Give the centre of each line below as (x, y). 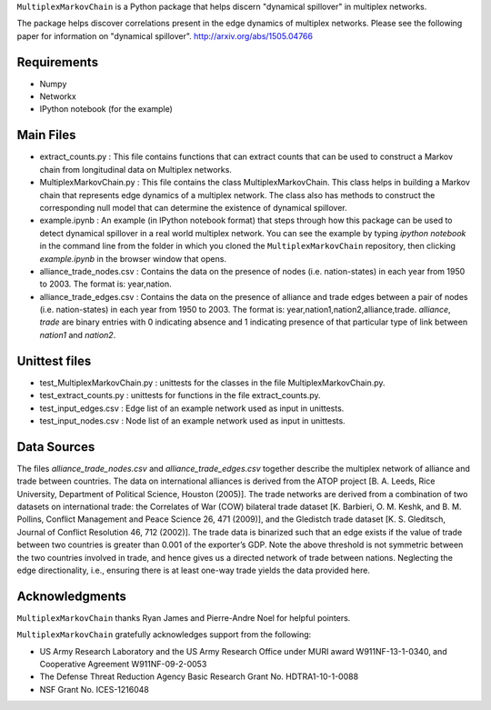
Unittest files (54, 360)
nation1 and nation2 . (78, 335)
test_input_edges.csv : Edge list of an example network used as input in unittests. (192, 408)
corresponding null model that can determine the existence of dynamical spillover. (193, 207)
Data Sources (56, 447)
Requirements (58, 62)
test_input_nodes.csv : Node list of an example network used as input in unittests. (192, 420)
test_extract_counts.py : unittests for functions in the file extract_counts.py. (180, 395)
